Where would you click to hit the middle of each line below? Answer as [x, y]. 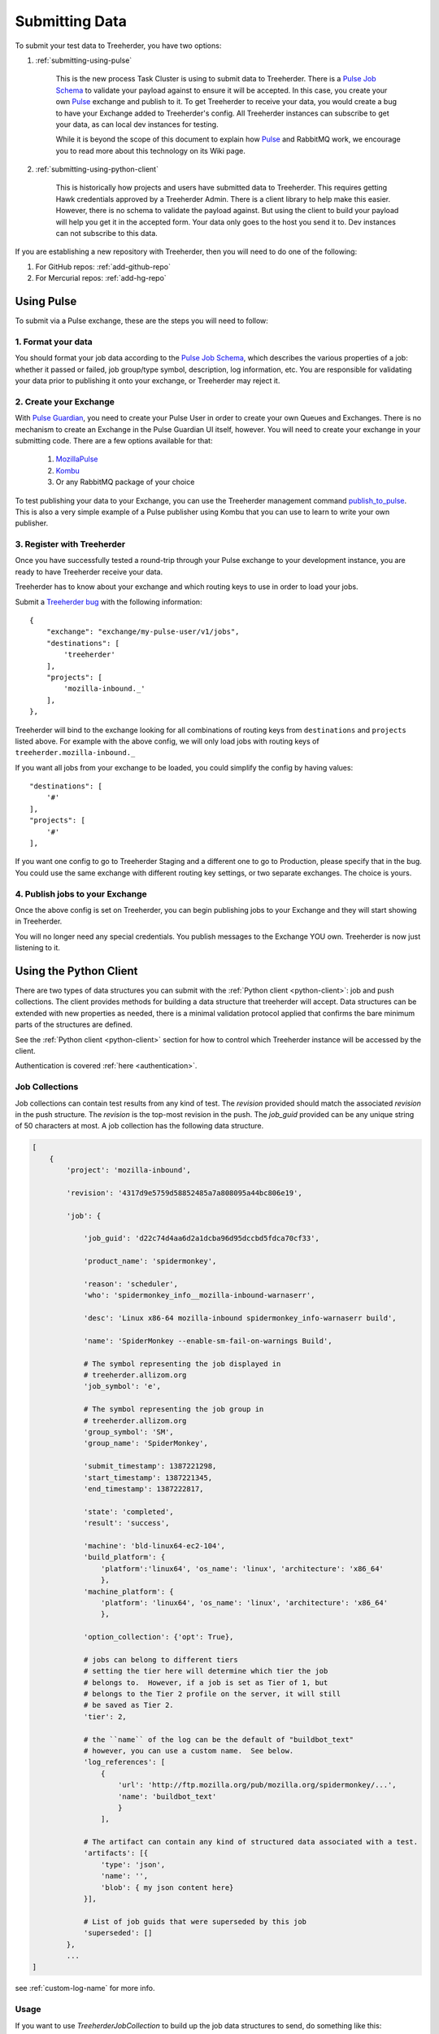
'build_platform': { [124, 1557]
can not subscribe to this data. [106, 234]
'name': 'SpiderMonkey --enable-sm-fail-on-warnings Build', [208, 1341]
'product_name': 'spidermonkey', [150, 1261]
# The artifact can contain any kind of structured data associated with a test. [251, 1842]
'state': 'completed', [128, 1512]
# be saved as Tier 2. [128, 1705]
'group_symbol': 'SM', [128, 1432]
